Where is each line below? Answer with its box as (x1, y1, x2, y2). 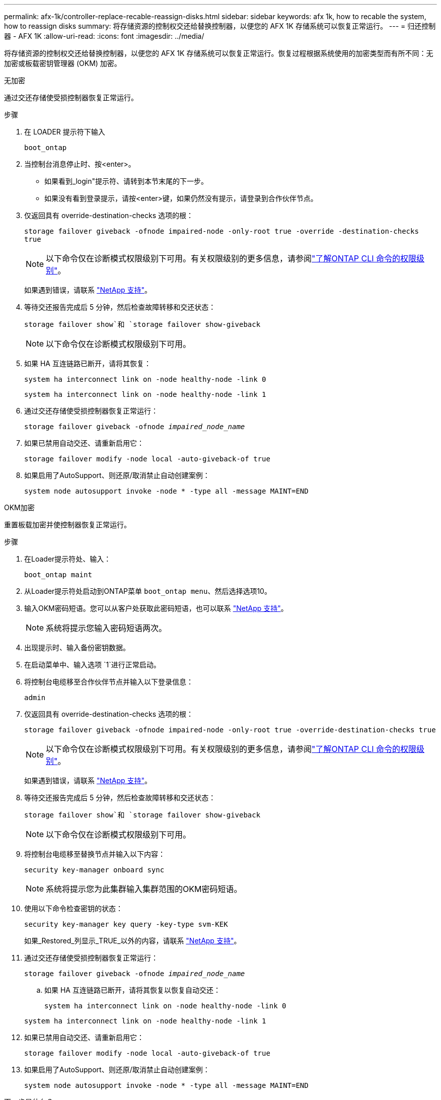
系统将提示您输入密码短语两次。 (46, 623, 167, 633)
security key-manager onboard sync (24, 866, 165, 874)
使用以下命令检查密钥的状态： (24, 904, 123, 913)
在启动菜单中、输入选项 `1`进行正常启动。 (24, 660, 161, 669)
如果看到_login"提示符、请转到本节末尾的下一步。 (44, 177, 208, 185)
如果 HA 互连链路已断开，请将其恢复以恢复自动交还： (44, 986, 220, 994)
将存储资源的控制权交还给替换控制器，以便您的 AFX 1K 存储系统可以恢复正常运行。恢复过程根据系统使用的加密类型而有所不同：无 (4, 49, 433, 57)
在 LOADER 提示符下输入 (24, 127, 105, 136)
